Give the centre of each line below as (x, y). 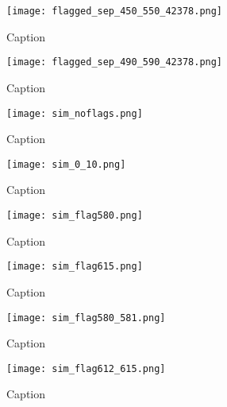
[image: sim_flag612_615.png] (86, 368)
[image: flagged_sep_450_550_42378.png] (115, 11)
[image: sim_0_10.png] (66, 164)
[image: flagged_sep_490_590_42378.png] (115, 62)
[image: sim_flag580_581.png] (86, 318)
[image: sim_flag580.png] (75, 215)
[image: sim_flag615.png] (75, 267)
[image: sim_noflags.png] (75, 113)
